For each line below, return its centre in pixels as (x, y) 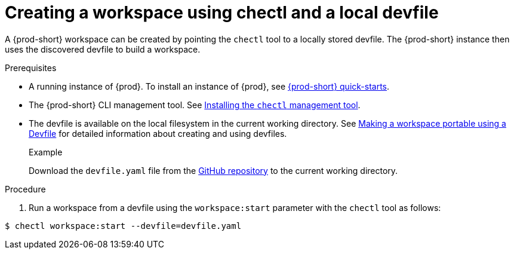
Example (46, 152)
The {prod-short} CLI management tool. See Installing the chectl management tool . (195, 105)
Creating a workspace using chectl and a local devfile (222, 13)
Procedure (25, 189)
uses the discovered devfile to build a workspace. (103, 49)
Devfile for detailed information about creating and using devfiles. (158, 133)
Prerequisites (31, 68)
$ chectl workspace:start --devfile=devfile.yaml (123, 226)
